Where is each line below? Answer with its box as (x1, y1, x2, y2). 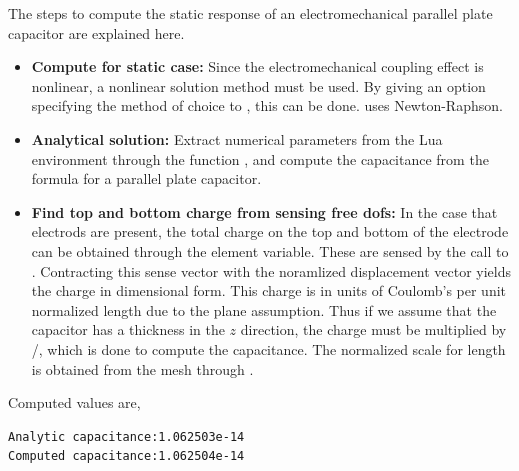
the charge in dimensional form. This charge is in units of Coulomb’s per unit (31, 280, 507, 301)
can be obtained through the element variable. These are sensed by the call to (31, 240, 509, 261)
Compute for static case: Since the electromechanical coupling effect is (31, 56, 484, 77)
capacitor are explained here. (8, 22, 185, 43)
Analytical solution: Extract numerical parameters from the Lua (31, 128, 443, 149)
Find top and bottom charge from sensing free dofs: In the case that (31, 201, 498, 222)
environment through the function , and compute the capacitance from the (31, 148, 489, 169)
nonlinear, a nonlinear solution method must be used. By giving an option (31, 75, 486, 96)
